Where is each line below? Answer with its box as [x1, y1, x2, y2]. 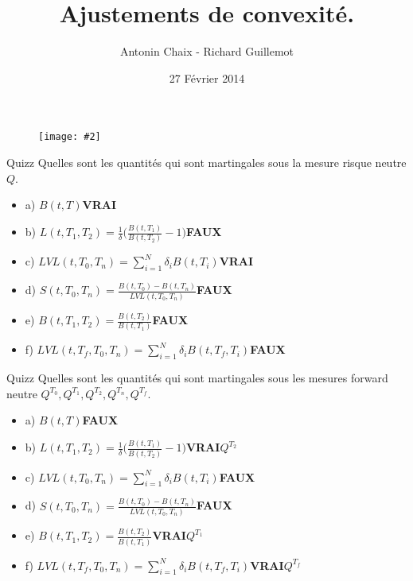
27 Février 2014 [169, 69, 245, 86]
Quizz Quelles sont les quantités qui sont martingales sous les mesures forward [6, 370, 388, 386]
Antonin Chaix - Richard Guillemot [119, 43, 294, 60]
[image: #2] [38, 131, 101, 143]
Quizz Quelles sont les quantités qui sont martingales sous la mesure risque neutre [6, 153, 407, 170]
